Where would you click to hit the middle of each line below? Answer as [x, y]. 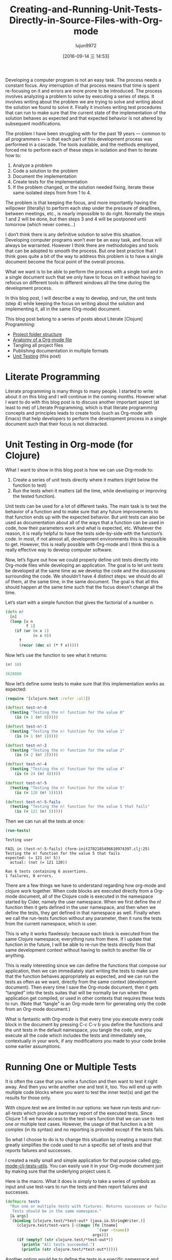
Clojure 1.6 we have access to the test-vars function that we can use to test [85, 1118]
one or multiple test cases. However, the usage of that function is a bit [79, 1124]
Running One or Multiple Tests [71, 1067]
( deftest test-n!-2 [26, 745]
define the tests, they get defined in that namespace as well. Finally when [83, 913]
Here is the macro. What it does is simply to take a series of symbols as [81, 1181]
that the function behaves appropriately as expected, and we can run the [82, 976]
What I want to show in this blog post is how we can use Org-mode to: [79, 470]
